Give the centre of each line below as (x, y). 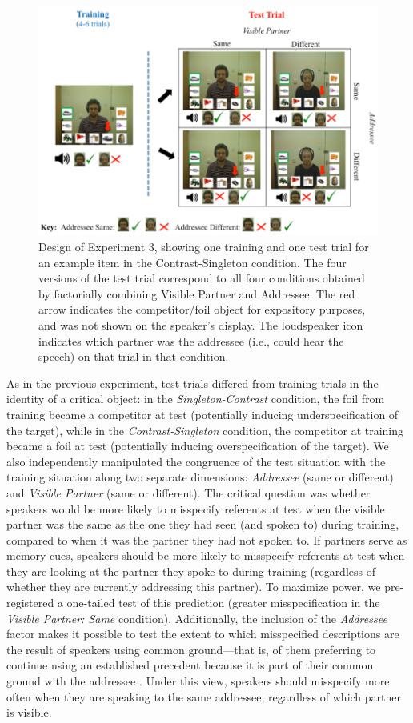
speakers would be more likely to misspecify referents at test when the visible (196, 508)
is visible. (29, 712)
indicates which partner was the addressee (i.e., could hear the (191, 340)
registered (30, 603)
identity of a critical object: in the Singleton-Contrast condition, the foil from (196, 399)
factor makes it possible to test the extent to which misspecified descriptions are (203, 634)
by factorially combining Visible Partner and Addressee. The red (197, 293)
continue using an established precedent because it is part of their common (190, 665)
